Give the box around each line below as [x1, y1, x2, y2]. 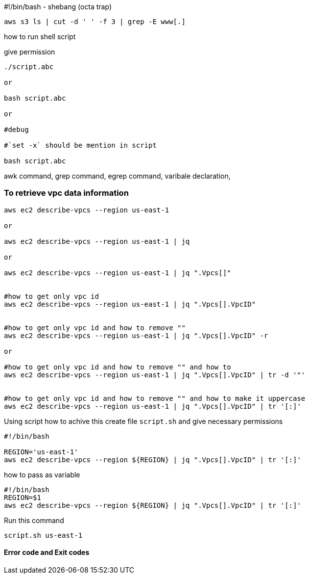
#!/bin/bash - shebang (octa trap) [4, 2, 112, 11]
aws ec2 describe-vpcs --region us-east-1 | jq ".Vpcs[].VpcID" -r [4, 331, 268, 340]
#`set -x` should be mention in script [4, 141, 157, 149]
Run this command [4, 516, 64, 525]
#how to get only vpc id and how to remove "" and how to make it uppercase [4, 394, 306, 402]
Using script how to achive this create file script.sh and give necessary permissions [4, 417, 283, 425]
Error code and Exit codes [4, 548, 90, 557]
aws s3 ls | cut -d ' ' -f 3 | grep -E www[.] [4, 18, 186, 26]
